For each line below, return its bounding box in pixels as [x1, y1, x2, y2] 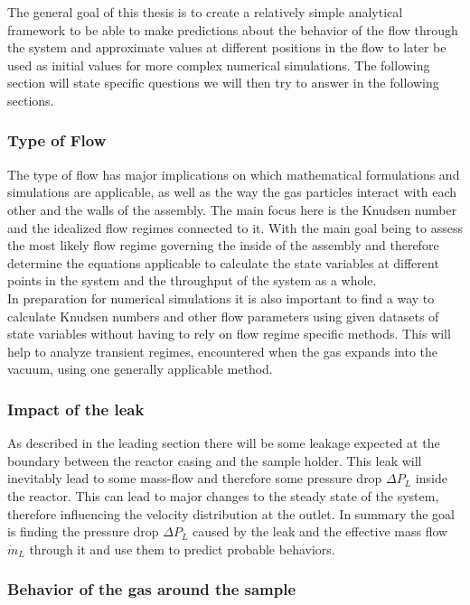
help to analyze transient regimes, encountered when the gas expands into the [7, 341, 438, 360]
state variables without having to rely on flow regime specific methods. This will [7, 324, 451, 343]
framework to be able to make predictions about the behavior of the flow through [7, 20, 458, 39]
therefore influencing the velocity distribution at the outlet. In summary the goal [7, 504, 456, 523]
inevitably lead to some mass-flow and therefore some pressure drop [7, 469, 382, 488]
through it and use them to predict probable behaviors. [29, 539, 335, 558]
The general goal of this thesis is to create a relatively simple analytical [7, 3, 403, 21]
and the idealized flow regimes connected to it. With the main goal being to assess [7, 218, 463, 237]
